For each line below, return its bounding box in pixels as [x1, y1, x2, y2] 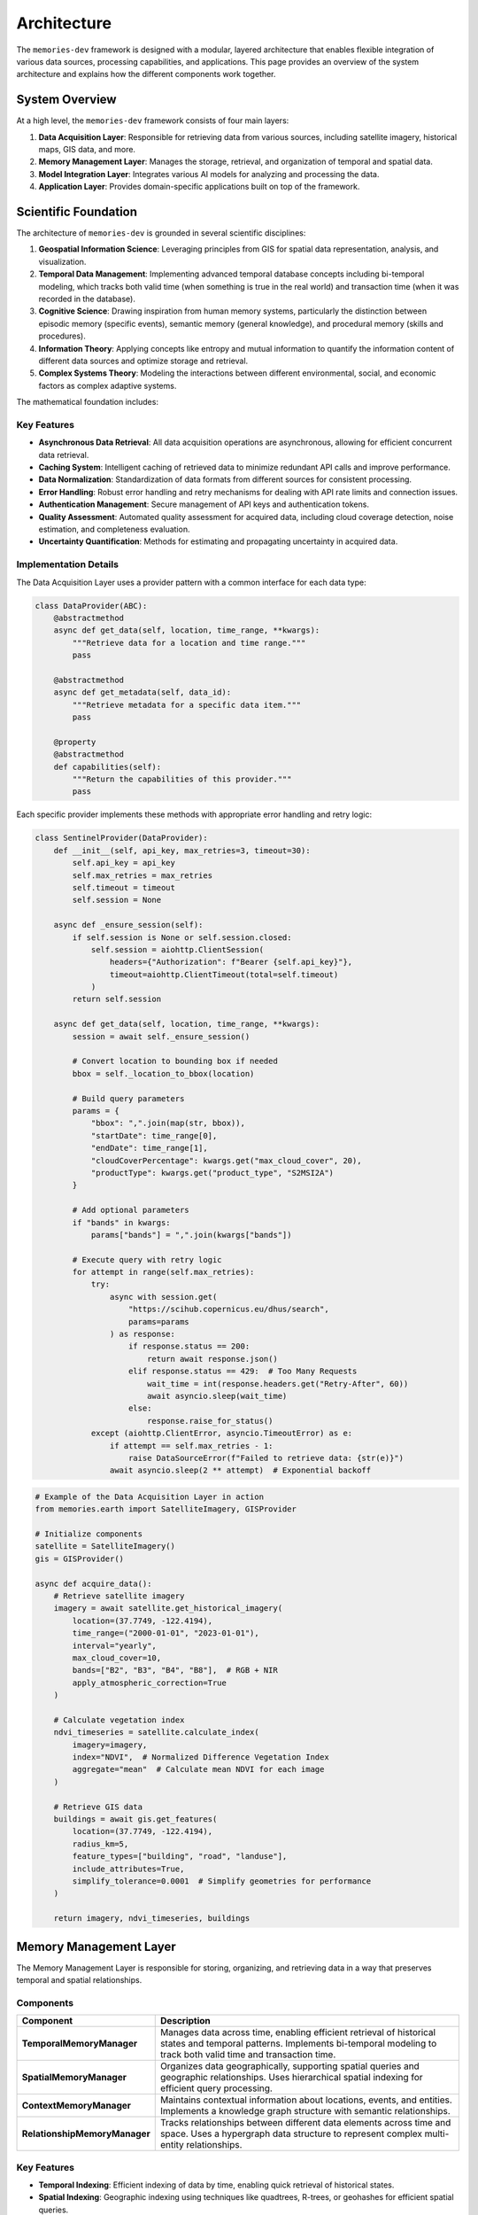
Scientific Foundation [16, 205, 137, 219]
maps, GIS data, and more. [38, 144, 136, 155]
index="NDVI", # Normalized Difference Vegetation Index [72, 1753, 329, 1762]
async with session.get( [109, 1292, 218, 1302]
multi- [424, 2127, 450, 2140]
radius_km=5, [72, 1838, 129, 1849]
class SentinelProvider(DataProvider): [35, 833, 208, 843]
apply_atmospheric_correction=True [72, 1677, 227, 1688]
